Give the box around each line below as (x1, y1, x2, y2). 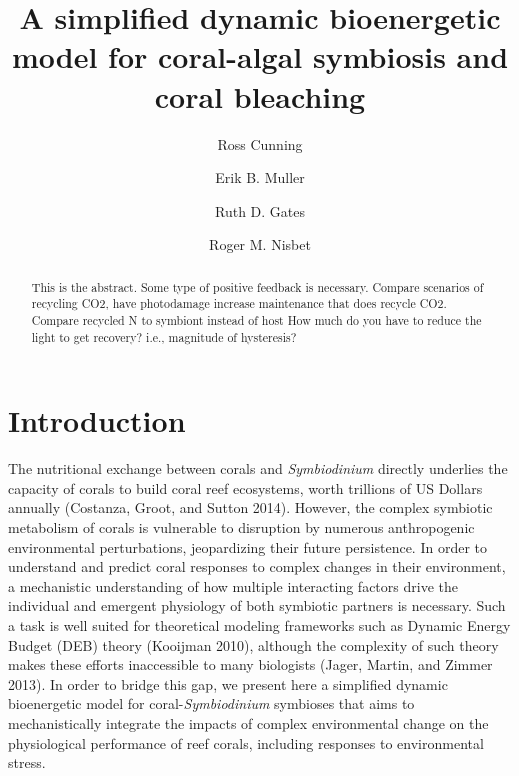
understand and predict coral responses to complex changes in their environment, (8, 556, 506, 577)
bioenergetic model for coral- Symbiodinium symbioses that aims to (8, 693, 415, 714)
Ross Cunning (217, 133, 303, 154)
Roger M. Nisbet (209, 234, 311, 255)
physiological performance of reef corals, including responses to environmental (8, 732, 484, 753)
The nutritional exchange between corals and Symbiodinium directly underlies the (8, 458, 508, 479)
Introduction (8, 400, 186, 441)
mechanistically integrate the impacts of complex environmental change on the (8, 712, 489, 733)
